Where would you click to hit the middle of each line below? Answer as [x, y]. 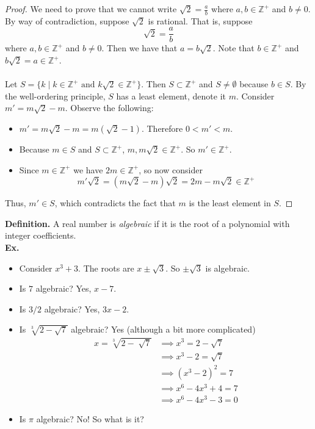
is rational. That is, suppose [200, 20]
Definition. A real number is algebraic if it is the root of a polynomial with [147, 223]
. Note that [234, 48]
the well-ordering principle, [55, 96]
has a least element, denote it [171, 96]
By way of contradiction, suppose [67, 20]
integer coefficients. [41, 235]
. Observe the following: [109, 108]
